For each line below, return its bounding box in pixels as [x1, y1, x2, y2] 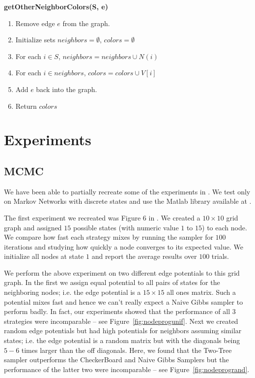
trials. [211, 251, 229, 261]
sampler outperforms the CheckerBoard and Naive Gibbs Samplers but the [4, 354, 229, 365]
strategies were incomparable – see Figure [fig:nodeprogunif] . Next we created [4, 315, 238, 326]
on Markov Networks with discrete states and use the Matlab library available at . [4, 196, 252, 206]
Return [15, 100, 37, 111]
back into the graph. [36, 84, 97, 94]
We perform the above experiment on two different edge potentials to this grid [4, 267, 240, 278]
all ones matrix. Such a [167, 287, 236, 297]
